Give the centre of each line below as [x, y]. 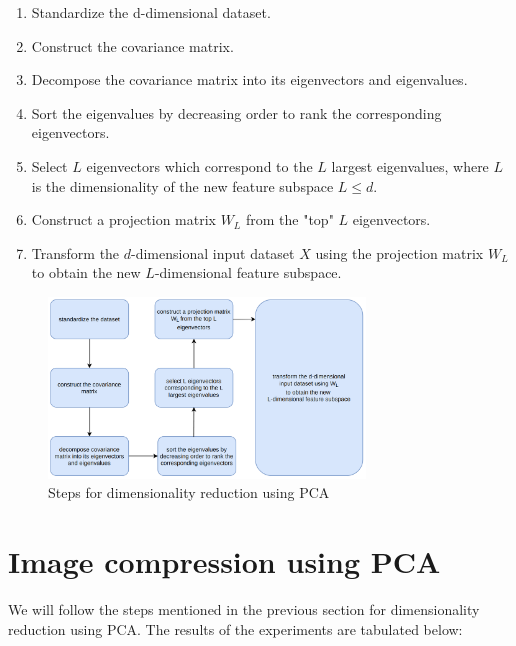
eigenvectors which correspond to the [199, 165]
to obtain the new [86, 272]
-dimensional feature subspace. [248, 272]
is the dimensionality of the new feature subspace [182, 185]
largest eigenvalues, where [410, 165]
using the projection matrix [399, 252]
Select [49, 165]
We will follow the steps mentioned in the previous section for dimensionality [244, 608]
